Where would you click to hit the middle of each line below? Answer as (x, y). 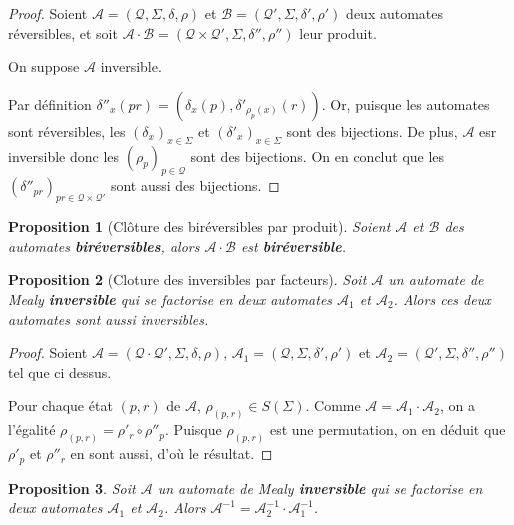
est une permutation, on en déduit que (387, 429)
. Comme (333, 405)
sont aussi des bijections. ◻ (195, 185)
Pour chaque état (60, 405)
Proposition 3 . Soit (72, 487)
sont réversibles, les (67, 130)
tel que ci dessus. (60, 371)
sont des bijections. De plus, (372, 130)
